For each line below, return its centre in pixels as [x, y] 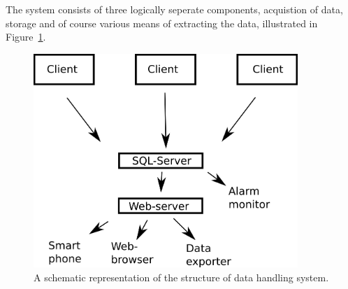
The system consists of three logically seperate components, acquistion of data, [174, 9]
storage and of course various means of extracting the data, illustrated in [162, 23]
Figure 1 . [26, 37]
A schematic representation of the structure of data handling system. [181, 277]
